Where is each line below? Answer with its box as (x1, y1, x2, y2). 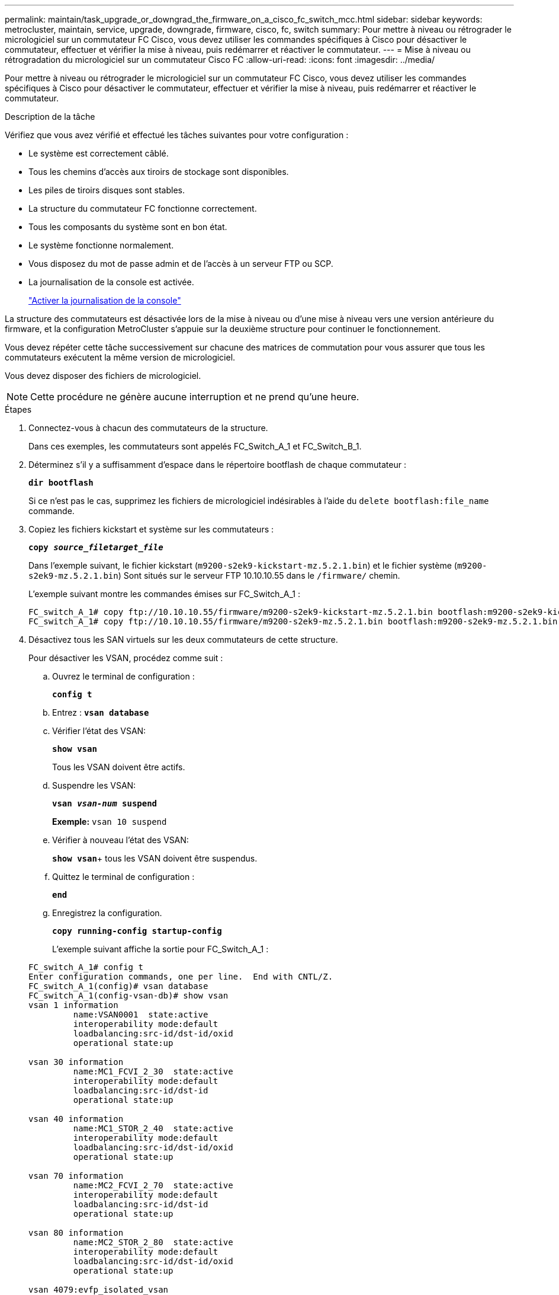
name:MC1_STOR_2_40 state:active (73, 1124, 233, 1133)
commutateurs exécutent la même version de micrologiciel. (5, 352, 236, 362)
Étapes (5, 404, 32, 414)
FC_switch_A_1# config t (28, 962, 143, 972)
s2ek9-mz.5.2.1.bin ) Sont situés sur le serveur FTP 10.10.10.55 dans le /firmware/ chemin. (28, 570, 400, 580)
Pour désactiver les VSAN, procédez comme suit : (28, 653, 223, 663)
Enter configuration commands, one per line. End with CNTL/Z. (28, 972, 333, 981)
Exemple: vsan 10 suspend (52, 816, 167, 827)
